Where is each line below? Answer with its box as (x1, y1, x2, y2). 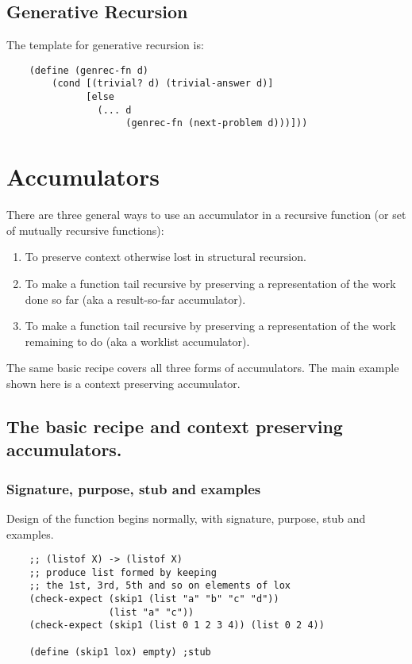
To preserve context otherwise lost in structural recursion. (25, 248, 306, 265)
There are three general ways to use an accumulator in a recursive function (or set (6, 206, 406, 223)
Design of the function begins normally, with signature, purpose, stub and (6, 509, 366, 526)
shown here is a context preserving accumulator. (6, 374, 241, 391)
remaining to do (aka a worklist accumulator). (25, 332, 250, 349)
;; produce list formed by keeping (29, 566, 217, 578)
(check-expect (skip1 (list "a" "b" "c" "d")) (29, 593, 279, 605)
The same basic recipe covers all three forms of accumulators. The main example (6, 359, 399, 376)
